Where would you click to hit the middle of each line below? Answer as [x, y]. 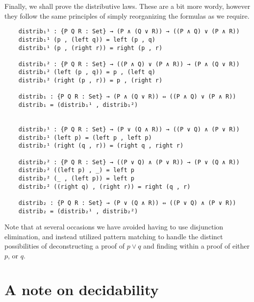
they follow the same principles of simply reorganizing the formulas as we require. [127, 15]
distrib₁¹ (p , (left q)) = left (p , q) [87, 39]
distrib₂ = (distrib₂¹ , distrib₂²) [78, 211]
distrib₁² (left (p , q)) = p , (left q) [87, 72]
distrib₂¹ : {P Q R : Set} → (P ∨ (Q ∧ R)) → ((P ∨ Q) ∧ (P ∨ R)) [129, 130]
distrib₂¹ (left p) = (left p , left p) [85, 138]
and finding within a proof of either [196, 246]
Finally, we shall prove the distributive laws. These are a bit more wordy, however [127, 6]
